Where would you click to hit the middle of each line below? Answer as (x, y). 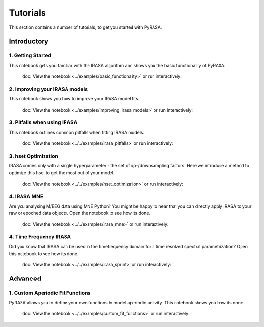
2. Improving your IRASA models (48, 89)
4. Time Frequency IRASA (40, 236)
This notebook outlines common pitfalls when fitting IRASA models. (77, 132)
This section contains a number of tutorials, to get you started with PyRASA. (86, 27)
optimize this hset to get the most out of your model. (62, 173)
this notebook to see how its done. (44, 253)
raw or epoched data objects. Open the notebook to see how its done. (80, 213)
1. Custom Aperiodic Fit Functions (50, 293)
